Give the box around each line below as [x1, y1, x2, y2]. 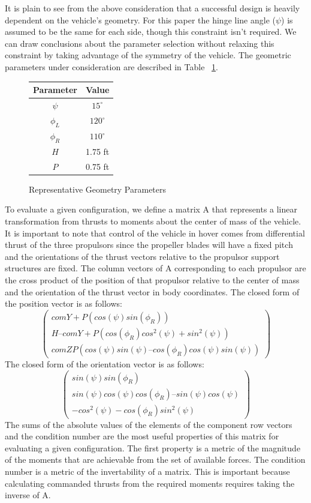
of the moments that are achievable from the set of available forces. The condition [5, 453, 306, 466]
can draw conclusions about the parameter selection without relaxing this [5, 37, 274, 49]
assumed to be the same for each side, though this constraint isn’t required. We [5, 25, 297, 38]
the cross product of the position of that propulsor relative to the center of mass [5, 273, 300, 286]
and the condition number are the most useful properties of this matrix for [5, 430, 279, 442]
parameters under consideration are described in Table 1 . [5, 60, 218, 73]
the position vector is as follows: [5, 297, 122, 310]
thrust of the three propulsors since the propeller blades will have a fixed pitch [5, 238, 293, 251]
